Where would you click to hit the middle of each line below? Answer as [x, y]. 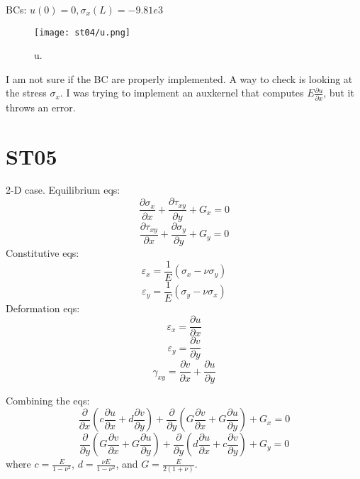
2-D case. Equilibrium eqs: [63, 190]
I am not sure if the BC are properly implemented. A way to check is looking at [179, 78]
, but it [339, 93]
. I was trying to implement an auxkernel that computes [182, 93]
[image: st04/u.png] [83, 32]
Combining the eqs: [48, 400]
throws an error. [41, 107]
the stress [26, 93]
